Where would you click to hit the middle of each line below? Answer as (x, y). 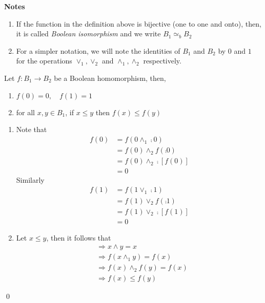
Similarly (30, 179)
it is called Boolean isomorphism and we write (88, 34)
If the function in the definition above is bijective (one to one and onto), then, (139, 23)
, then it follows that (79, 237)
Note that (32, 129)
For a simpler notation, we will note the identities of (98, 50)
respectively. (162, 61)
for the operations (44, 61)
